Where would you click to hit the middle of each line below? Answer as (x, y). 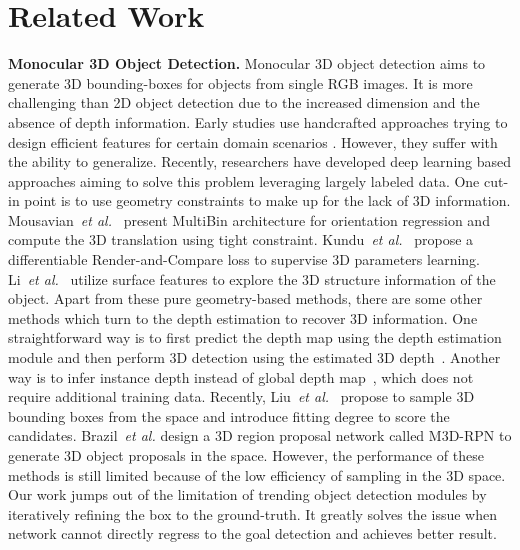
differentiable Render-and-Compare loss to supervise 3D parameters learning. (244, 259)
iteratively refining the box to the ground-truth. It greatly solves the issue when (252, 513)
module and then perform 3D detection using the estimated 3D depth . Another (254, 357)
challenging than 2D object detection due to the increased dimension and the (244, 102)
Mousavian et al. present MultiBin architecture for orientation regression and (249, 219)
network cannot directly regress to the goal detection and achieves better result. (252, 533)
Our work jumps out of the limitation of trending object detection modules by (247, 494)
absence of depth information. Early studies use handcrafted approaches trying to (258, 121)
